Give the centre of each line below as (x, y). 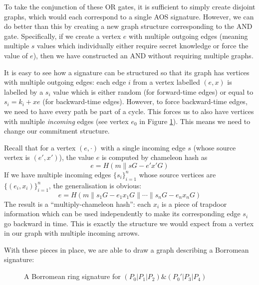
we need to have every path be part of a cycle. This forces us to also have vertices (129, 111)
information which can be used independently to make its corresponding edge (122, 214)
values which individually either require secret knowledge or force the (143, 46)
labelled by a (24, 91)
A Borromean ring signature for (72, 276)
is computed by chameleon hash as (154, 157)
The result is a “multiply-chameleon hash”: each (78, 204)
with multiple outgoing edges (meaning (188, 36)
